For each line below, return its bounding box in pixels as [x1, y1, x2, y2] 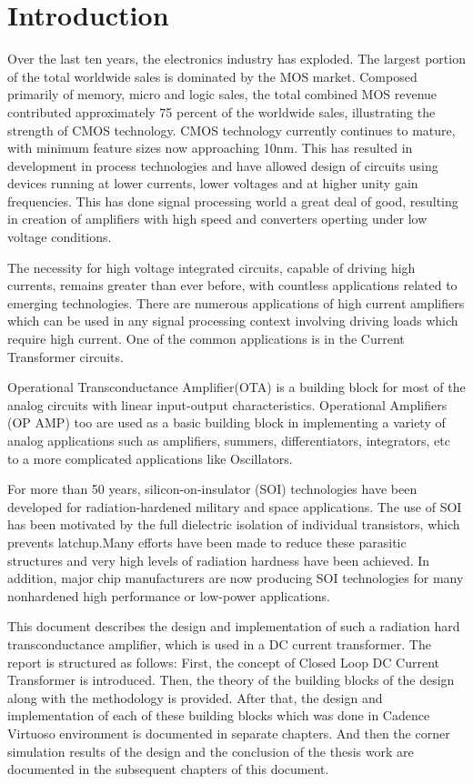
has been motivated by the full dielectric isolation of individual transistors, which [7, 515, 460, 534]
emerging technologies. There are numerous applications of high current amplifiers [7, 293, 465, 312]
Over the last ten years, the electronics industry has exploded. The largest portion [7, 49, 466, 68]
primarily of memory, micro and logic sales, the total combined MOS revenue [7, 85, 438, 104]
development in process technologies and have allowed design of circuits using [7, 156, 438, 175]
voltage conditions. [7, 227, 112, 246]
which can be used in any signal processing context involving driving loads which [7, 311, 458, 330]
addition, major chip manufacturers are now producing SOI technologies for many [7, 568, 464, 588]
